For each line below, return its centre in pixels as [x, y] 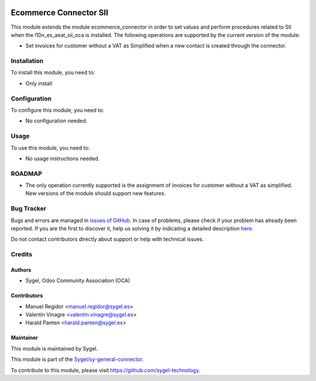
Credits [21, 254]
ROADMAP [26, 174]
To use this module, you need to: [50, 148]
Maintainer [24, 338]
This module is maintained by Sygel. [54, 348]
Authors [21, 270]
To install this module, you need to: [53, 73]
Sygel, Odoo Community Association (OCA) [78, 281]
